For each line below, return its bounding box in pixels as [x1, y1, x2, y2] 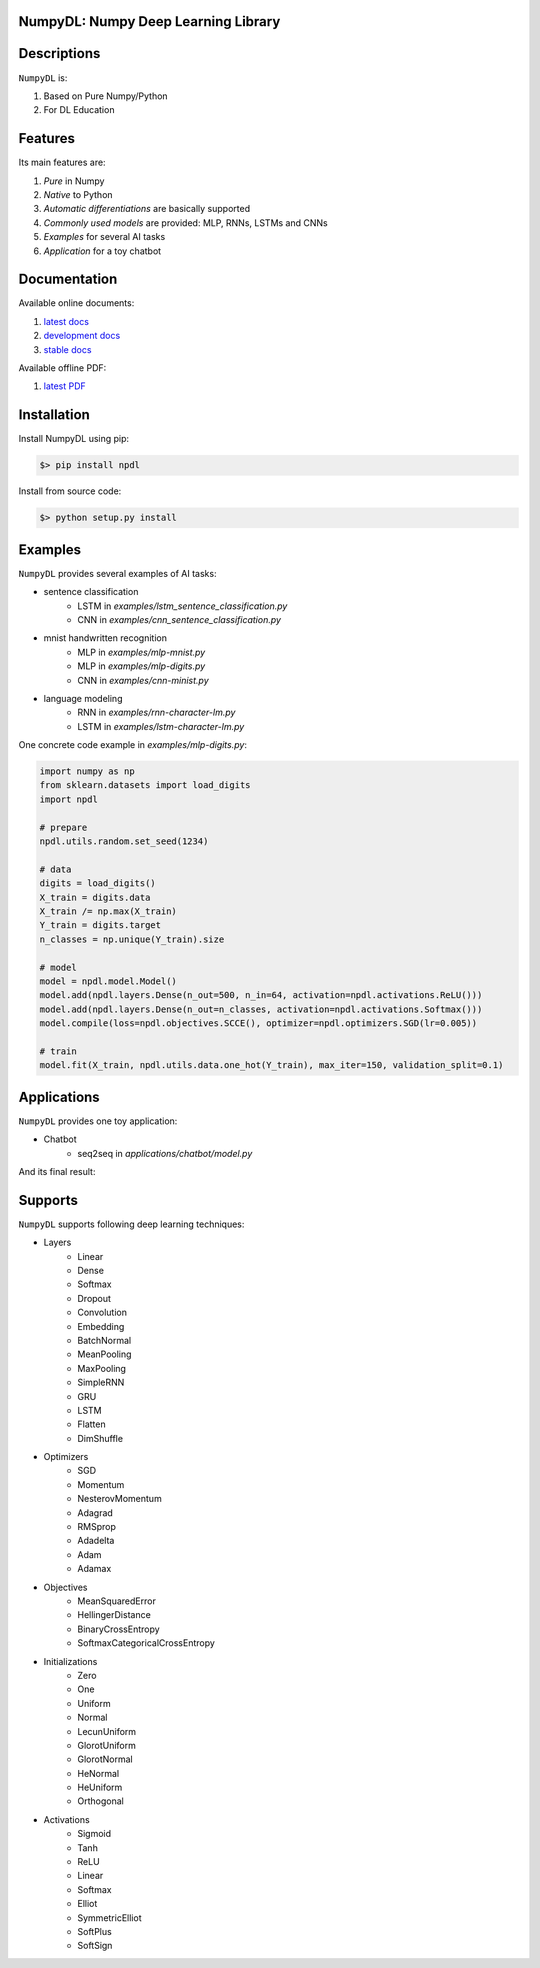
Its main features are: [18, 156, 106, 169]
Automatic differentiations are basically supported [43, 203, 250, 215]
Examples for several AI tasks [43, 231, 166, 243]
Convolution [77, 1306, 127, 1319]
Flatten [77, 1418, 106, 1430]
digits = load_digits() [39, 878, 157, 889]
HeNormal [77, 1767, 120, 1779]
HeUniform [77, 1781, 123, 1794]
